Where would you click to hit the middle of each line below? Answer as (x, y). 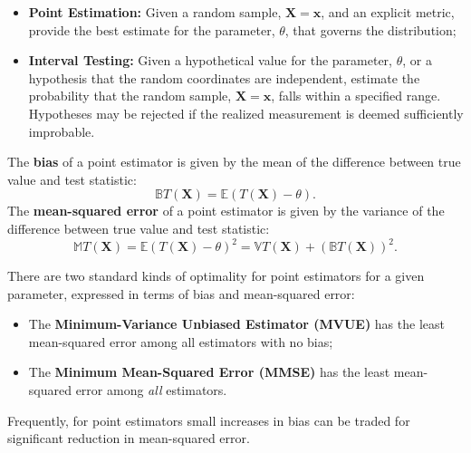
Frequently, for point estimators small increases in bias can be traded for (209, 420)
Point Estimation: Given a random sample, (155, 12)
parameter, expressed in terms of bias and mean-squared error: (181, 293)
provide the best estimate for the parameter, (152, 29)
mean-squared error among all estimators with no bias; (181, 341)
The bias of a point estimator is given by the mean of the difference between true (234, 162)
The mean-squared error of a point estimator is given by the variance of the (226, 211)
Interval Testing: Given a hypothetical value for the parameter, (210, 60)
